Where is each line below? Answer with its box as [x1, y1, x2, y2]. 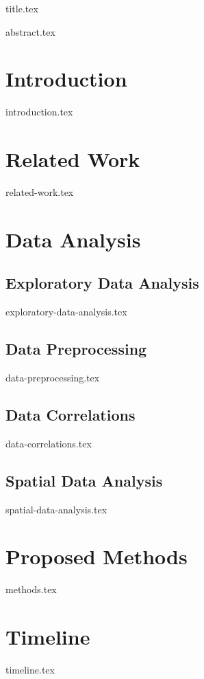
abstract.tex [5, 24, 55, 38]
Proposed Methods [5, 542, 188, 570]
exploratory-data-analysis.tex [5, 304, 127, 319]
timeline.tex [5, 663, 55, 677]
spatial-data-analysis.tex [5, 502, 107, 516]
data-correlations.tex [5, 436, 92, 450]
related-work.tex [5, 185, 74, 199]
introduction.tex [5, 104, 73, 119]
